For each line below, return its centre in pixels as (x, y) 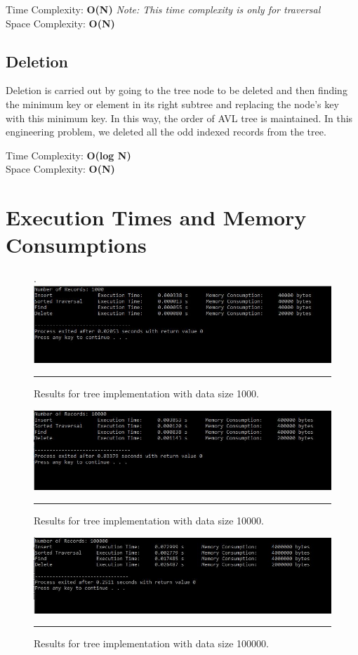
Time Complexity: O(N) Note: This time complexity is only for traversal (163, 9)
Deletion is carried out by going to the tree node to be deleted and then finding (177, 90)
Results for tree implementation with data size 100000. (151, 643)
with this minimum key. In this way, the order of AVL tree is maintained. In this (179, 118)
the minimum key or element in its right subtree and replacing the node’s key (172, 104)
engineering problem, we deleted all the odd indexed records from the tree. (166, 132)
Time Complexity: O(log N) (68, 155)
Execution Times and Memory (156, 217)
